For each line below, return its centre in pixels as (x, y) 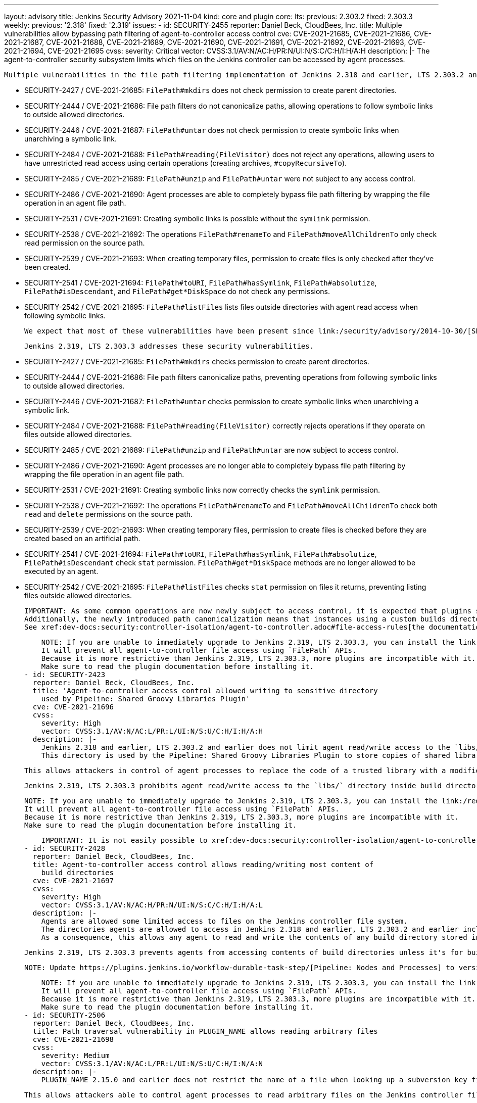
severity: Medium (75, 1056)
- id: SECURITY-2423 (65, 675)
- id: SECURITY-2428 (65, 848)
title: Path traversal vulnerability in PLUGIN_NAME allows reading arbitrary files (205, 1031)
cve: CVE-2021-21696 (73, 707)
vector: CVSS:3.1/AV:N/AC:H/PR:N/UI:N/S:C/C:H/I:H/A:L (152, 905)
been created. (47, 267)
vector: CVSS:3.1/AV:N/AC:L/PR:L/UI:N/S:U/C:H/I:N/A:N (152, 1064)
